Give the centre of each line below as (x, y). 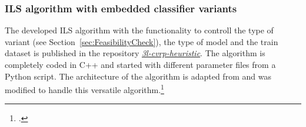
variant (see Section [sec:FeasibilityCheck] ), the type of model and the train (142, 41)
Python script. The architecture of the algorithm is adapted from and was (138, 76)
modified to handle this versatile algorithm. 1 (84, 89)
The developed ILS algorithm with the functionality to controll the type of (139, 30)
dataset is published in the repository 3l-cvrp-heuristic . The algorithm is (135, 53)
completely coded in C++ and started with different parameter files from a (140, 64)
